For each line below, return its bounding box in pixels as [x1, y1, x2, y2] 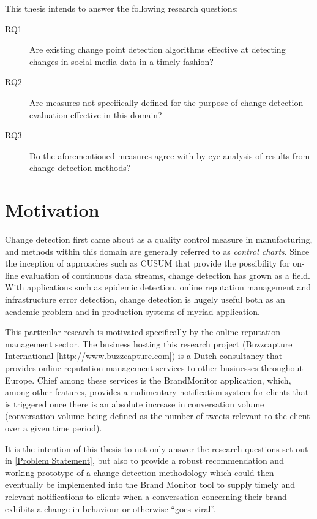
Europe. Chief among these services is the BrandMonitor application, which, [5, 373, 291, 386]
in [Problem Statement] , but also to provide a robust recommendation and [5, 454, 284, 467]
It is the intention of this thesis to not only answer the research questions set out [5, 442, 308, 455]
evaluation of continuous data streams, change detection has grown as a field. [21, 268, 310, 281]
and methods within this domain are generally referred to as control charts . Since [5, 244, 310, 257]
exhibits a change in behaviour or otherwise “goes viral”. [5, 502, 216, 515]
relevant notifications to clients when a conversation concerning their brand [5, 490, 287, 502]
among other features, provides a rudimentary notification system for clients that [5, 385, 309, 398]
